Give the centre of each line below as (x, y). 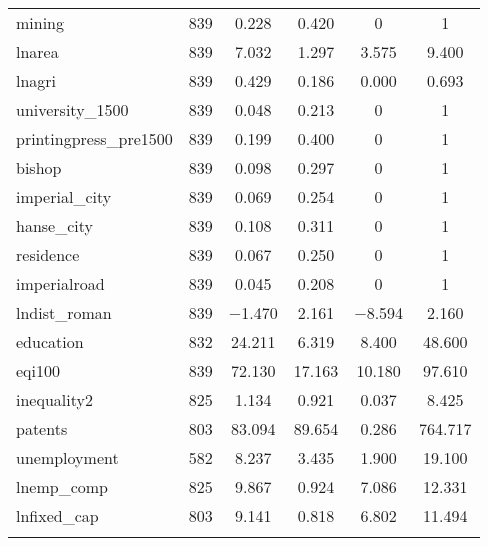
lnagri (36, 80)
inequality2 (54, 399)
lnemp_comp (62, 486)
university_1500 (72, 109)
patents (42, 428)
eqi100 (38, 370)
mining (40, 22)
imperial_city (64, 196)
